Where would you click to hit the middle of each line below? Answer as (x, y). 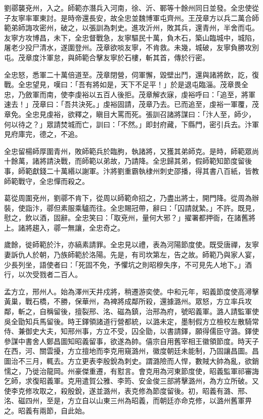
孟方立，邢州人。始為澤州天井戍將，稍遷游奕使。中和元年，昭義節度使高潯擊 (131, 291)
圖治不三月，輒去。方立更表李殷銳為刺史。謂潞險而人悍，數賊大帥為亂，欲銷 (131, 361)
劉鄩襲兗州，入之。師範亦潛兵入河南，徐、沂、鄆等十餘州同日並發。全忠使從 (131, 8)
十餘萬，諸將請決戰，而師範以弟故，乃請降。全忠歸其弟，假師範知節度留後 (128, 161)
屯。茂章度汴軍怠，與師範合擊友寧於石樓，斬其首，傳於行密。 (107, 57)
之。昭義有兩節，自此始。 (47, 410)
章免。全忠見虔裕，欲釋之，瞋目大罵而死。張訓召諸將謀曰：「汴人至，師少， (130, 114)
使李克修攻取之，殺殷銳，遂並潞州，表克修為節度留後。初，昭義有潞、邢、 (128, 390)
